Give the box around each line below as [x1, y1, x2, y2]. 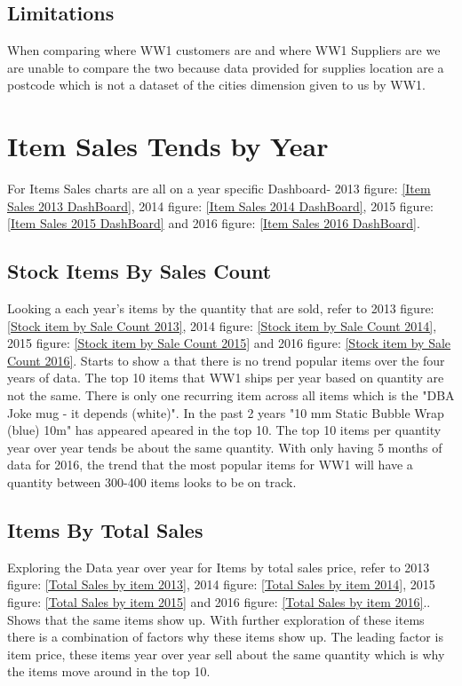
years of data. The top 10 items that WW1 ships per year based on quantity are [7, 368, 444, 387]
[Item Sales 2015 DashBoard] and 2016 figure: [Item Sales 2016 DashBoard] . [7, 214, 420, 233]
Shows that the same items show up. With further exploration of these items [7, 610, 425, 628]
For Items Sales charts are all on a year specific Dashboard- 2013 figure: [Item [7, 179, 431, 198]
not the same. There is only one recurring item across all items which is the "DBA [7, 386, 455, 405]
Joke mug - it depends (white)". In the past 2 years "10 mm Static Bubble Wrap [7, 403, 444, 422]
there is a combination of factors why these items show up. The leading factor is [7, 627, 443, 646]
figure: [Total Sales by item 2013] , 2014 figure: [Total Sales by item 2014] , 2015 [7, 575, 435, 594]
